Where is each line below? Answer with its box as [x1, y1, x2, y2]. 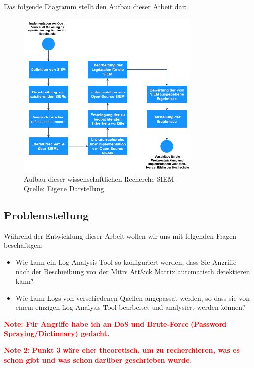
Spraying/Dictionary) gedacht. [4, 328, 110, 338]
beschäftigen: [4, 240, 43, 250]
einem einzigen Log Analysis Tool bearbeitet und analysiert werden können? [15, 302, 246, 312]
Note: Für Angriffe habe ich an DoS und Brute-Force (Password [4, 318, 227, 329]
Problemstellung [4, 207, 89, 222]
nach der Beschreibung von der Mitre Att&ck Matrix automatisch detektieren [15, 266, 250, 276]
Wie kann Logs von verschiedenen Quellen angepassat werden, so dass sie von [15, 292, 250, 303]
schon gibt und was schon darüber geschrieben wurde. [4, 354, 191, 365]
